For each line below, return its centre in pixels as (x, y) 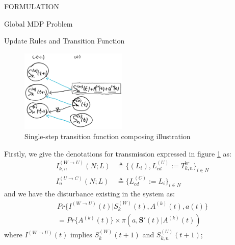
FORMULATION (32, 6)
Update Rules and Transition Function (64, 41)
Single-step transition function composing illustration (108, 136)
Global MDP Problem (38, 23)
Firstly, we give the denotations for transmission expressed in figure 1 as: (118, 153)
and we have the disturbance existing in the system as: (89, 194)
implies (81, 235)
